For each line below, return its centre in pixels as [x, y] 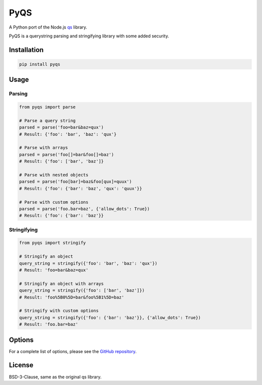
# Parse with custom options [54, 202]
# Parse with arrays [43, 148]
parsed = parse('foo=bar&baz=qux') [61, 128]
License [21, 365]
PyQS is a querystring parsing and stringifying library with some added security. [89, 36]
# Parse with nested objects [54, 175]
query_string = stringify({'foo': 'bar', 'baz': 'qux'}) [88, 263]
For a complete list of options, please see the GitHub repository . [73, 351]
